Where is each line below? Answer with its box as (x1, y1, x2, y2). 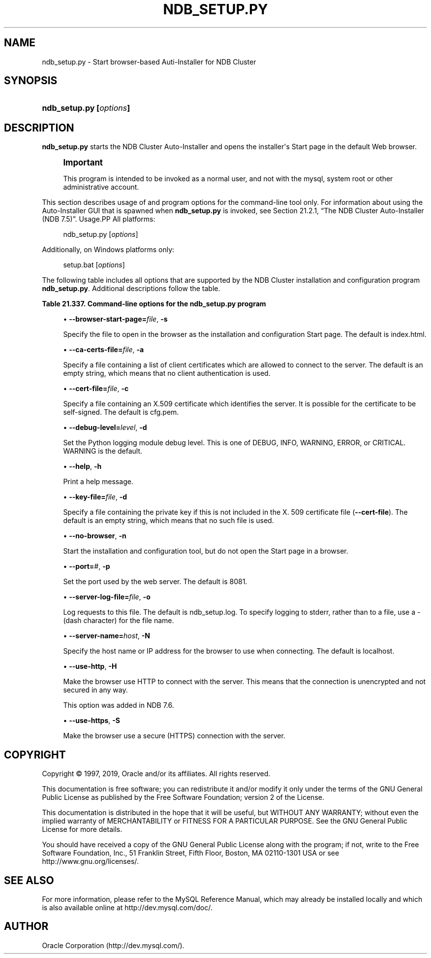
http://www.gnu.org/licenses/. (42, 857, 139, 866)
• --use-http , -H (63, 662, 117, 671)
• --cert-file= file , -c (63, 384, 129, 393)
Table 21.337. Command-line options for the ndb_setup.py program (42, 299, 266, 308)
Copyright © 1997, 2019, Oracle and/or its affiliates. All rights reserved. (42, 769, 271, 778)
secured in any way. (63, 686, 128, 694)
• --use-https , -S (63, 716, 120, 725)
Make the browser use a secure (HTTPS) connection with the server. (63, 731, 285, 740)
